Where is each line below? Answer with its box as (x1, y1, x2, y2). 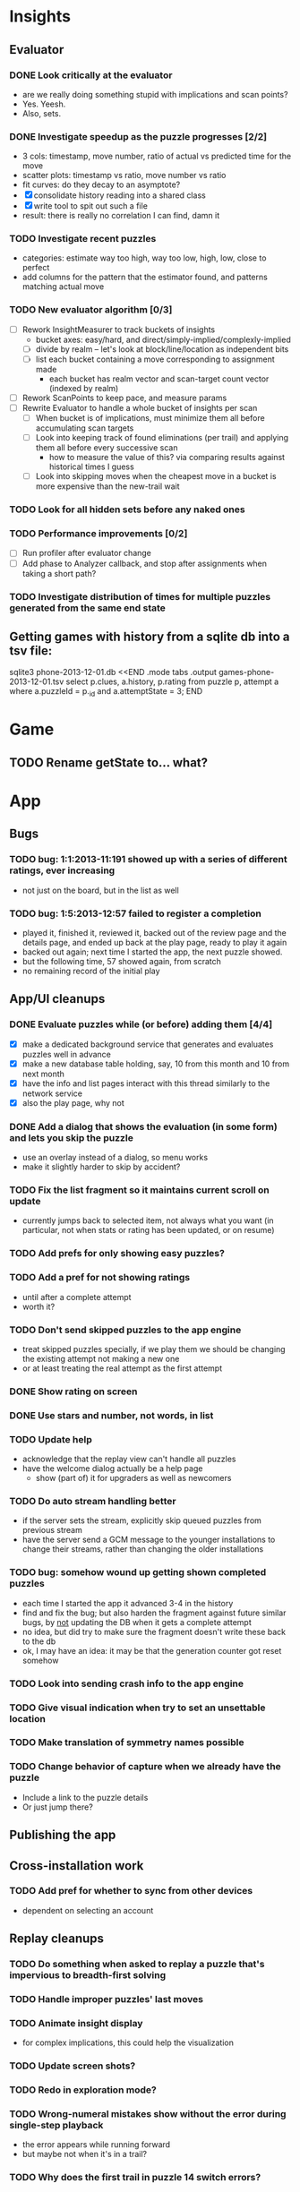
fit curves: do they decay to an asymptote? (21, 179, 181, 190)
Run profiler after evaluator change (21, 548, 152, 559)
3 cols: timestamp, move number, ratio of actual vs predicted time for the (21, 150, 292, 162)
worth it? (21, 1301, 56, 1312)
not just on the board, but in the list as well (21, 885, 179, 895)
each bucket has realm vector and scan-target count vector (48, 373, 270, 384)
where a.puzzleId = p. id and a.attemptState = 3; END (9, 686, 203, 699)
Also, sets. (21, 107, 62, 118)
